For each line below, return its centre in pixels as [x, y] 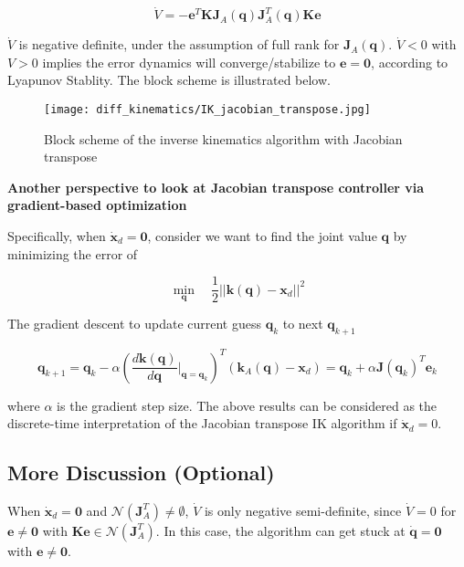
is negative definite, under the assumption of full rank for [179, 44]
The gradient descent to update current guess [134, 324]
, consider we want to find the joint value [262, 236]
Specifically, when [57, 236]
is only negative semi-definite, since [303, 510]
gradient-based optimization [97, 205]
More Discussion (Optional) [141, 472]
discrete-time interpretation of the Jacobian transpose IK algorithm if [202, 423]
